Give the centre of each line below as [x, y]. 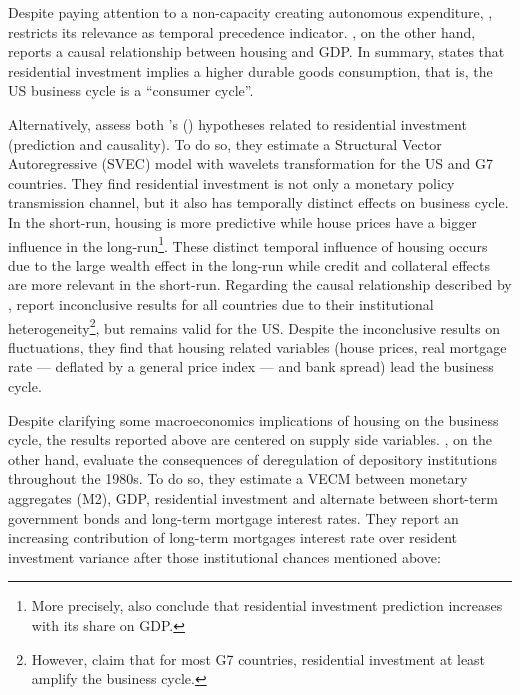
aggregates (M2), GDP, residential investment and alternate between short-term [253, 497]
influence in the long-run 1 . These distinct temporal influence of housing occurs [248, 244]
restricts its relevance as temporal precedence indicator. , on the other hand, [242, 31]
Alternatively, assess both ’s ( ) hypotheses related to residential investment [237, 123]
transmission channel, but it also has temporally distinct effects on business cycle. [258, 202]
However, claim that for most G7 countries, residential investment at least [258, 658]
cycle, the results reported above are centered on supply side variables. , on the [250, 439]
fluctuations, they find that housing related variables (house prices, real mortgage [257, 346]
